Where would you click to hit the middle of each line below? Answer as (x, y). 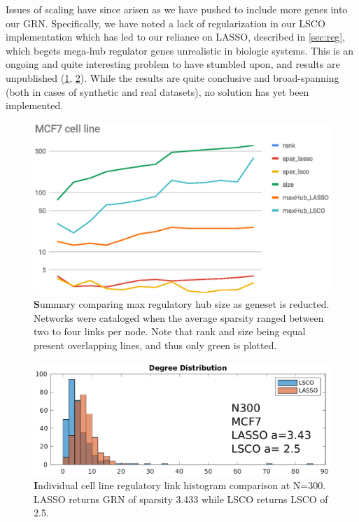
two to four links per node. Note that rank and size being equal (170, 331)
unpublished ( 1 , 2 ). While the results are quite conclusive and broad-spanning (173, 77)
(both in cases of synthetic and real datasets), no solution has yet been (157, 91)
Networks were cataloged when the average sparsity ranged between (179, 317)
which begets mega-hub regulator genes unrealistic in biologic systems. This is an (179, 50)
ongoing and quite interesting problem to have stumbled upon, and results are (173, 64)
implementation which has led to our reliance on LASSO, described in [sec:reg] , (176, 37)
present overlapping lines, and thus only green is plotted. (155, 345)
